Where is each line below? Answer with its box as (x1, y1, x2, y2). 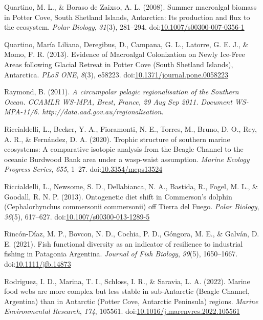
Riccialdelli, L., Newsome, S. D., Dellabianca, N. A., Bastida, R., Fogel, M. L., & (4, 181, 258, 191)
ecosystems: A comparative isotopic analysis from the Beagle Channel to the (4, 144, 244, 154)
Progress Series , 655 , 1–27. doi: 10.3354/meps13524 (4, 164, 163, 174)
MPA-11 (4, 106, 30, 117)
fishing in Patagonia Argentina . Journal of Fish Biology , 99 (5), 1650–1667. (4, 248, 238, 259)
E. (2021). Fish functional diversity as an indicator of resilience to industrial (4, 238, 243, 249)
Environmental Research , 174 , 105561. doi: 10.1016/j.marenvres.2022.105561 (4, 306, 240, 316)
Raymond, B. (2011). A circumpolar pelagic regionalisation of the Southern (4, 86, 239, 97)
